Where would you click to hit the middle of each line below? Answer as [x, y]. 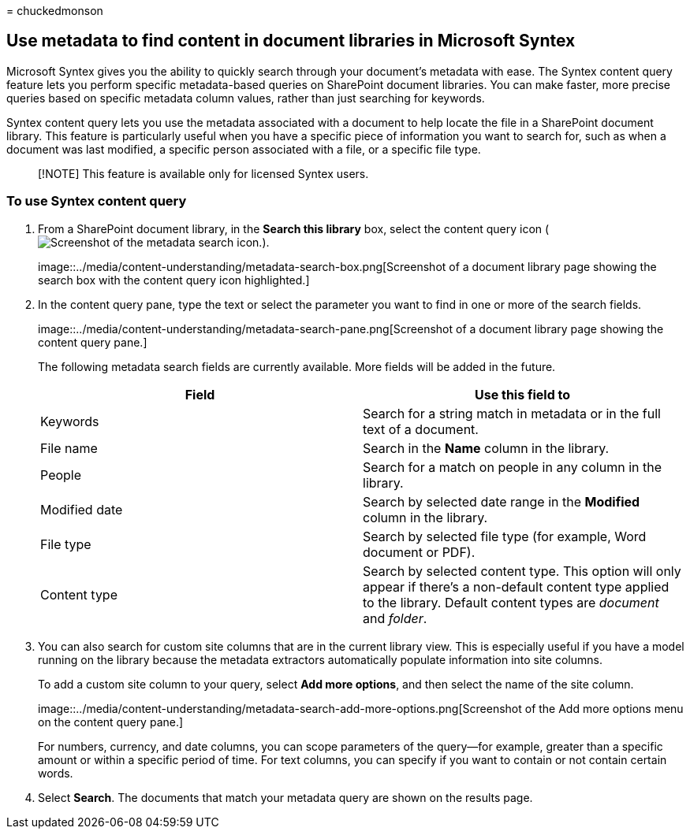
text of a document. [421, 429]
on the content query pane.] [111, 722]
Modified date [82, 509]
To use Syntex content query [97, 201]
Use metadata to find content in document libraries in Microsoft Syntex [291, 41]
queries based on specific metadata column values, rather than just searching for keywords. [246, 98]
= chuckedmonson [55, 11]
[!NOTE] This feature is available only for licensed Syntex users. [203, 173]
